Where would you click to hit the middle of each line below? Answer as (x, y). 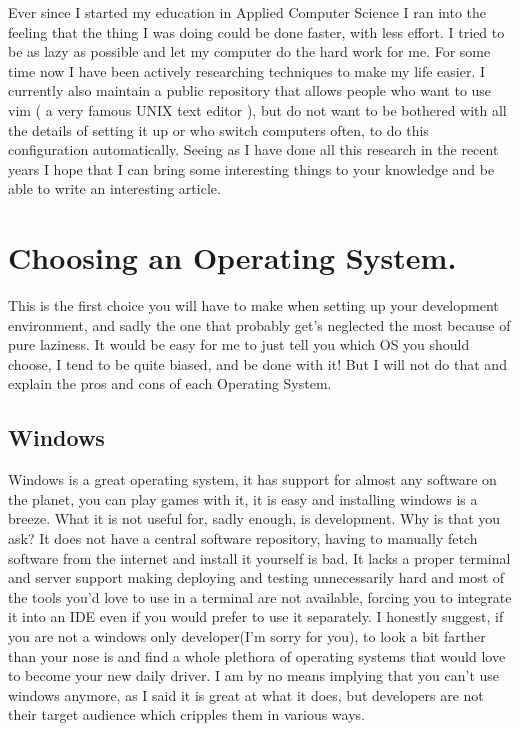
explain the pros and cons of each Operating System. (170, 383)
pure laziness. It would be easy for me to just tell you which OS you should (239, 344)
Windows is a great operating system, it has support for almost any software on (252, 479)
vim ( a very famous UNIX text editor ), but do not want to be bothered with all (257, 109)
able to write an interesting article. (114, 188)
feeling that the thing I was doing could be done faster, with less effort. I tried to (256, 31)
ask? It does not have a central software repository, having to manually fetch (243, 538)
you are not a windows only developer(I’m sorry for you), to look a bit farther (247, 635)
